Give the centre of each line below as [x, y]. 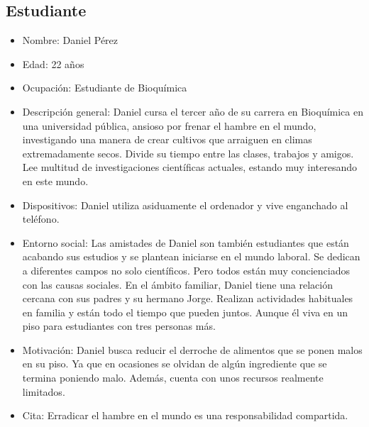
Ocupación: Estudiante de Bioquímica [105, 88]
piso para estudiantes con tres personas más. [119, 326]
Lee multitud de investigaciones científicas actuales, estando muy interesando [190, 167]
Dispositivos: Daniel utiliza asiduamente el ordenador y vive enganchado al [185, 205]
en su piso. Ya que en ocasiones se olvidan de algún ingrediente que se [175, 364]
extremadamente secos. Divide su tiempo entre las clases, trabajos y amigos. [188, 153]
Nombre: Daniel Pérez [70, 40]
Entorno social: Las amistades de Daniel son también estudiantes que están [186, 242]
